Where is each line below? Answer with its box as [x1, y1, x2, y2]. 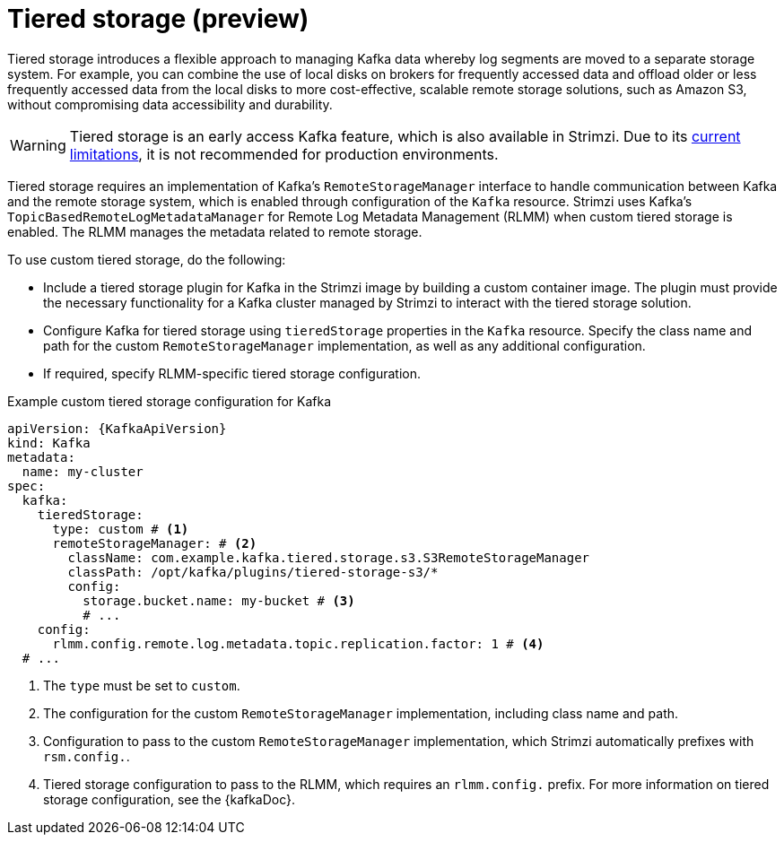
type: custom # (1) [52, 521, 189, 536]
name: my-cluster [22, 464, 144, 479]
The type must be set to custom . [43, 677, 240, 693]
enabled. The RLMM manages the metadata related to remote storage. [7, 223, 422, 239]
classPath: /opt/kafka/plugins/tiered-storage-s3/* [67, 564, 439, 579]
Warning [10, 135, 66, 154]
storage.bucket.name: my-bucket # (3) [83, 593, 355, 608]
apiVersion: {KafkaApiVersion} [7, 421, 227, 436]
